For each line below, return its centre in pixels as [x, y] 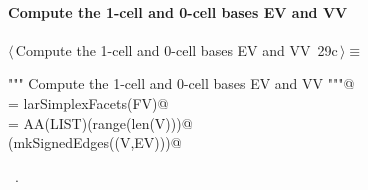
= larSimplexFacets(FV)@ [88, 102]
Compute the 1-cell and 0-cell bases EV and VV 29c [176, 49]
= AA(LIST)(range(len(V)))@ [100, 122]
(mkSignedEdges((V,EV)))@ [95, 142]
